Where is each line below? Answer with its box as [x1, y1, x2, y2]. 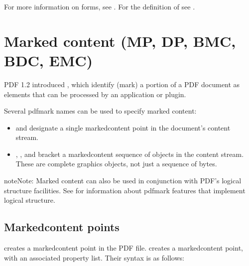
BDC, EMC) [4, 50, 93, 70]
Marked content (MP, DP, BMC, [4, 30, 236, 51]
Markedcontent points [4, 219, 120, 235]
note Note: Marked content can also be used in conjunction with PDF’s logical [4, 175, 242, 186]
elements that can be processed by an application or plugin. [4, 89, 186, 99]
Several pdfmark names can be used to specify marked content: [4, 106, 197, 116]
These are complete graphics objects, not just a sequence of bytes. [15, 158, 217, 169]
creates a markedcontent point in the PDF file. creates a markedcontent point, [4, 243, 243, 253]
